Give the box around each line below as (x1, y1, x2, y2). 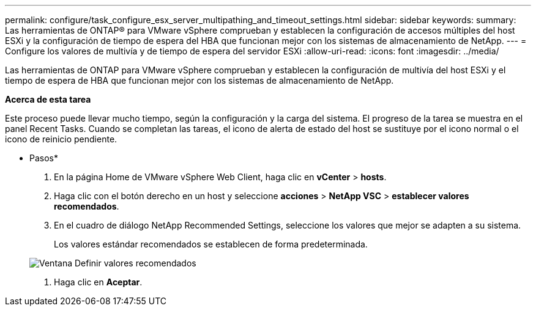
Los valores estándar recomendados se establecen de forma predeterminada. (54, 239, 368, 249)
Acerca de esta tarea (5, 94, 91, 104)
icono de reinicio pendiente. (5, 134, 117, 144)
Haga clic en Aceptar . (54, 277, 143, 287)
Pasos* (29, 153, 58, 163)
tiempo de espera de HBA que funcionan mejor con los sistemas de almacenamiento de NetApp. (5, 75, 394, 86)
